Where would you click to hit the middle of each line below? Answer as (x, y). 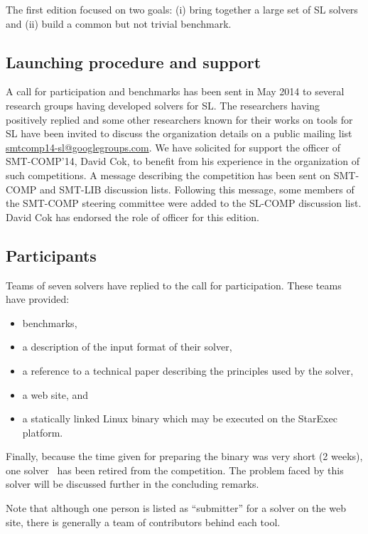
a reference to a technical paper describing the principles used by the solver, (188, 370)
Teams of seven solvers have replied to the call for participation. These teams (174, 285)
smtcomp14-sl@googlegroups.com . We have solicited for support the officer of (173, 147)
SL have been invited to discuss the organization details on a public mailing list (179, 133)
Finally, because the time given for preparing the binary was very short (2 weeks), (184, 456)
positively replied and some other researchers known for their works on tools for (179, 119)
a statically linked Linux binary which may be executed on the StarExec (180, 418)
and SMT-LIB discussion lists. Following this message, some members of (197, 189)
